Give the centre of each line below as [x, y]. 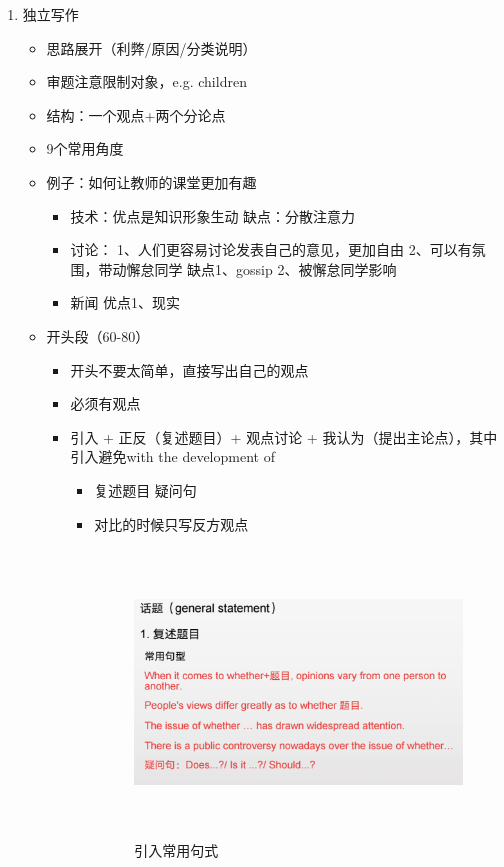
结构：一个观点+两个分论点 [136, 114]
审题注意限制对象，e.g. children [146, 81]
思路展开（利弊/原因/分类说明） [151, 47]
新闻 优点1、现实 [125, 302]
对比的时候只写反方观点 [171, 523]
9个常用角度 [85, 148]
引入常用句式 [176, 849]
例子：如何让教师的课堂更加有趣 [151, 181]
